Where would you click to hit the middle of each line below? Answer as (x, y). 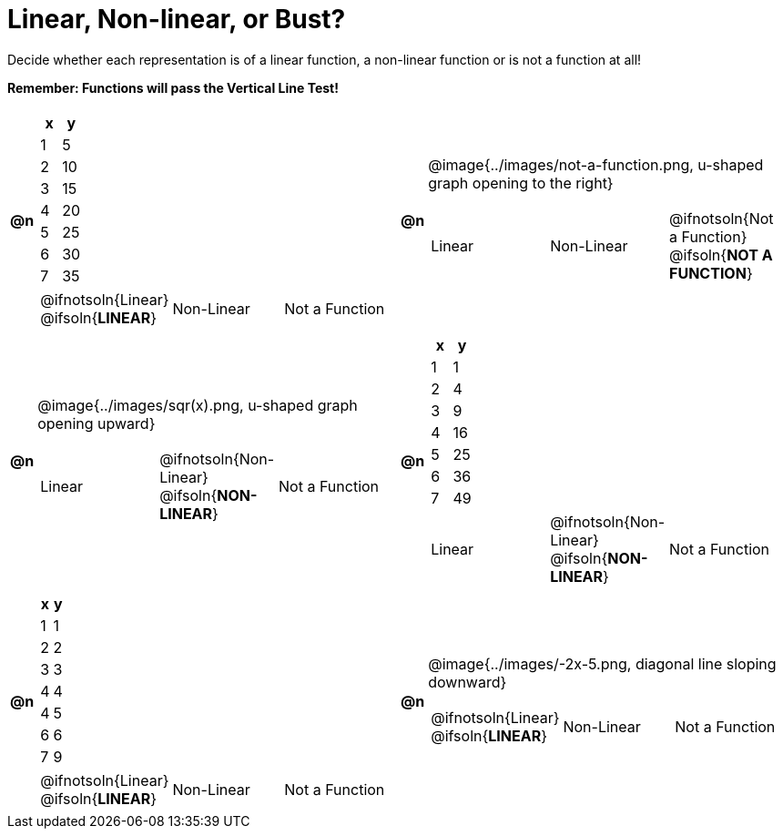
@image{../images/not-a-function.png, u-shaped (596, 164)
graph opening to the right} (521, 183)
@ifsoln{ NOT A (721, 255)
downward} (468, 682)
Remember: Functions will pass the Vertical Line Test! (173, 87)
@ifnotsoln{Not (722, 218)
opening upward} (97, 423)
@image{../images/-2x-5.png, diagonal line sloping (602, 663)
